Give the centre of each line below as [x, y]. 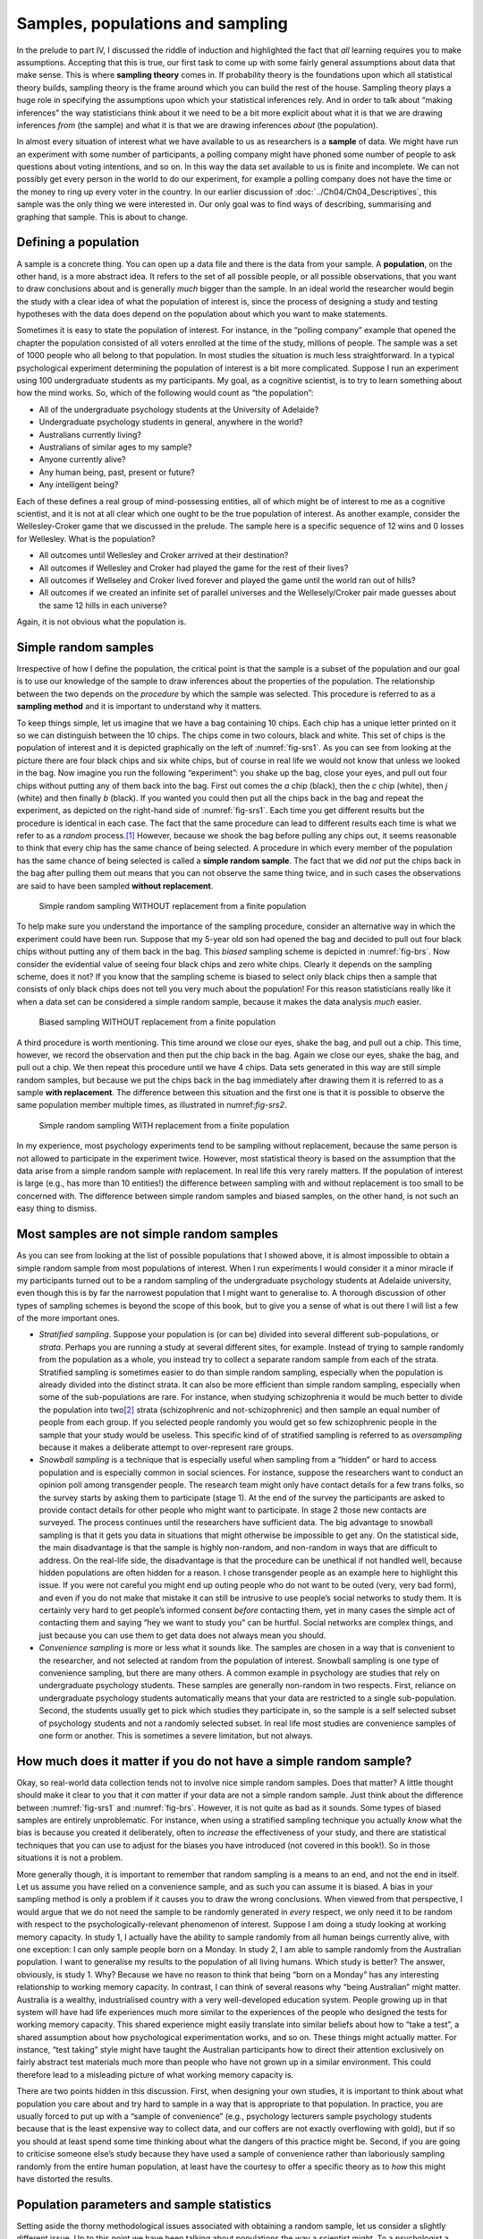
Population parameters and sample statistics [144, 2205]
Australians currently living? [90, 434]
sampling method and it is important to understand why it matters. [140, 707]
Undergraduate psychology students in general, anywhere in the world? [171, 422]
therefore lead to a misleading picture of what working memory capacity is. [155, 2074]
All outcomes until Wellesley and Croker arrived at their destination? [164, 555]
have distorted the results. [65, 2179]
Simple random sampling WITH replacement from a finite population [164, 1125]
